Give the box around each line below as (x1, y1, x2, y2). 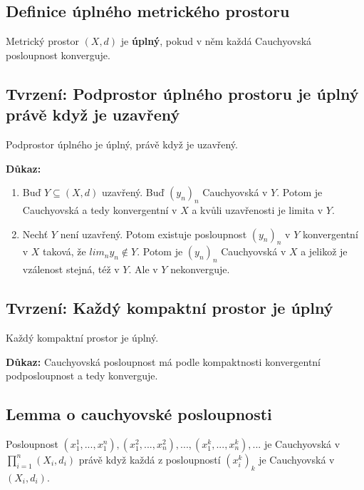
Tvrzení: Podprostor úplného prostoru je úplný (6, 82, 359, 104)
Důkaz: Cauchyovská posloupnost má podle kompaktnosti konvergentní (6, 354, 321, 369)
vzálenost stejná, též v (22, 262, 120, 277)
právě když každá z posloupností (78, 451, 221, 466)
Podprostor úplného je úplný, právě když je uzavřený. (6, 136, 238, 151)
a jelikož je (301, 244, 348, 259)
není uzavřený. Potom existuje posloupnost (60, 226, 247, 241)
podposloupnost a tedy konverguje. (6, 368, 158, 383)
